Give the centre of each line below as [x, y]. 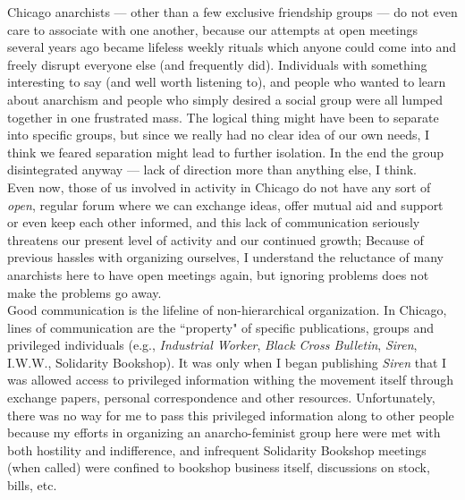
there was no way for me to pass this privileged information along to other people [231, 415]
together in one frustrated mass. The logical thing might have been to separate [223, 117]
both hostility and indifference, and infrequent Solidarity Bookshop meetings [217, 449]
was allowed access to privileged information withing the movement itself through [230, 380]
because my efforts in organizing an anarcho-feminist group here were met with [224, 432]
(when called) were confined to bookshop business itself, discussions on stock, [219, 467]
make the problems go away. [85, 292]
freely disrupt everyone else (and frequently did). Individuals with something [217, 64]
